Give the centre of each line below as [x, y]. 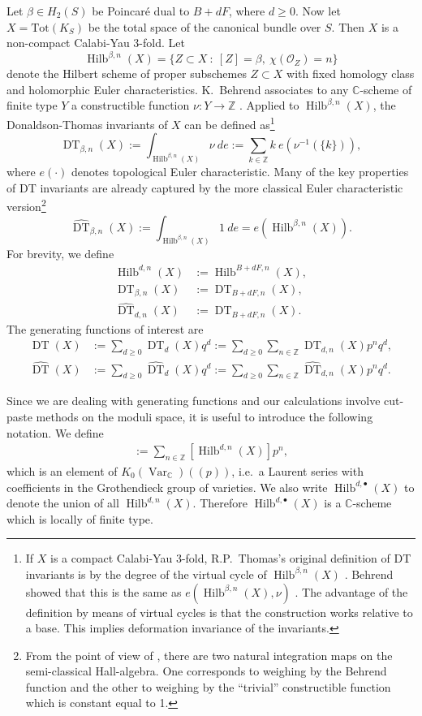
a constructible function [131, 105]
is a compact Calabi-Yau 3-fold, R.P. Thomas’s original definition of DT [231, 558]
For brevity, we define [60, 254]
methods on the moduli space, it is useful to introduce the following [205, 416]
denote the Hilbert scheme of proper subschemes [127, 73]
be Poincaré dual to [141, 11]
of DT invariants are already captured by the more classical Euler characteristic [205, 187]
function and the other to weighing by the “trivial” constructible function [208, 686]
